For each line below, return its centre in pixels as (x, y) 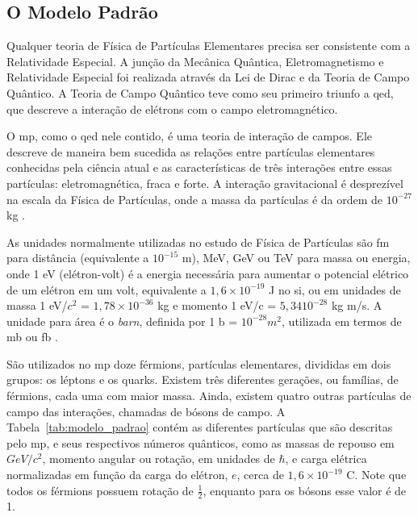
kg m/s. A (357, 305)
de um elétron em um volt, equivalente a (107, 289)
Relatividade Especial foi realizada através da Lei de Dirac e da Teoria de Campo (208, 77)
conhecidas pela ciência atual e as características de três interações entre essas (199, 167)
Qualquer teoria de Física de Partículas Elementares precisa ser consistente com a (209, 46)
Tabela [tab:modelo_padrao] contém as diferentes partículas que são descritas (200, 427)
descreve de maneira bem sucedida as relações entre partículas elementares (191, 151)
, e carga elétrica (326, 459)
